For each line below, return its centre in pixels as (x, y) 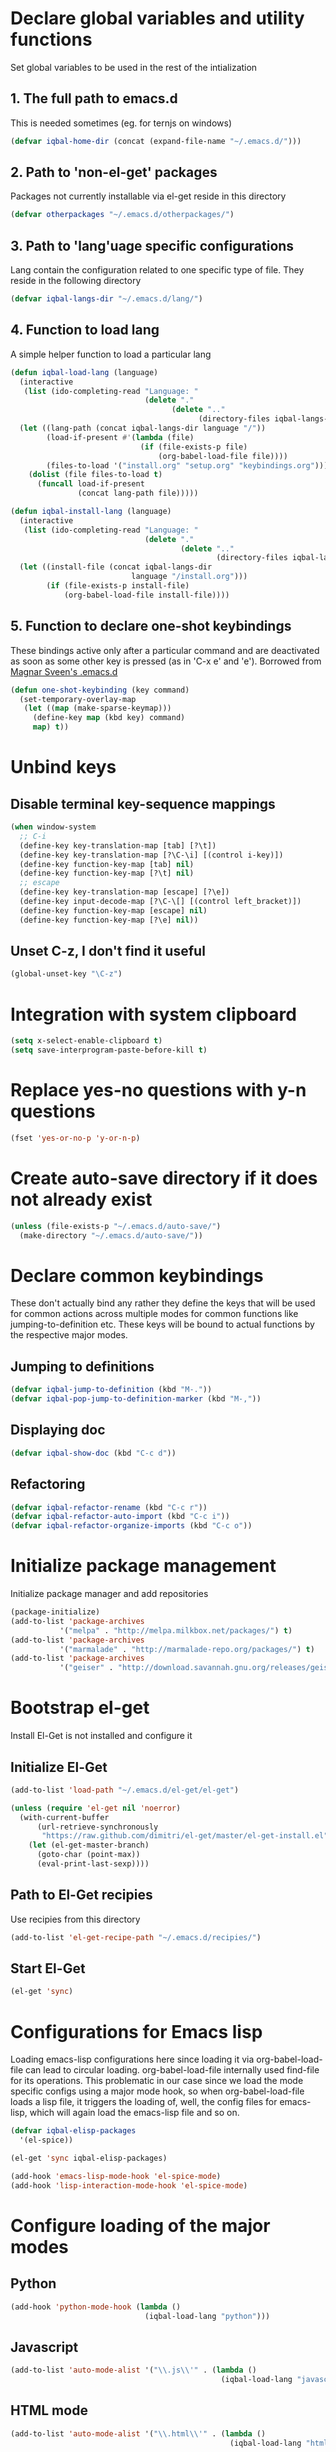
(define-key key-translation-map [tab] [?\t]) (118, 845)
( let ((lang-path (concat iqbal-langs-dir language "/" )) (143, 428)
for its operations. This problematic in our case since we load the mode (157, 2081)
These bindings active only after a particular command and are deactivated (165, 650)
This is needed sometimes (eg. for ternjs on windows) (121, 123)
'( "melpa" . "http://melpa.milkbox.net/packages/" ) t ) (176, 1630)
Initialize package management (143, 1566)
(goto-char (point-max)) (88, 1855)
